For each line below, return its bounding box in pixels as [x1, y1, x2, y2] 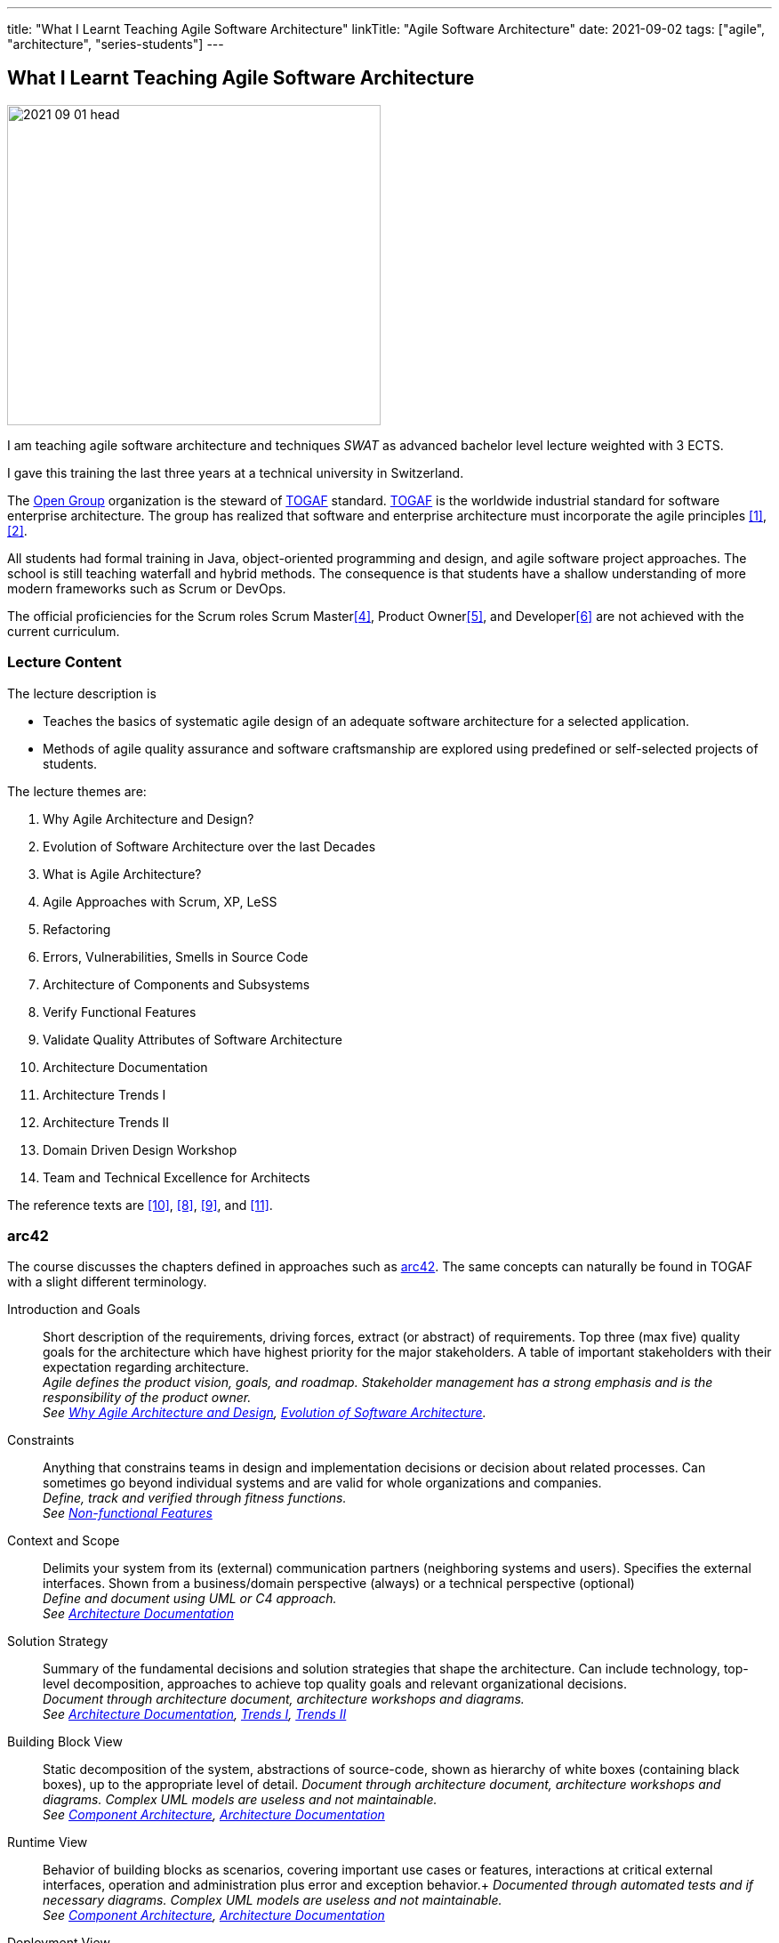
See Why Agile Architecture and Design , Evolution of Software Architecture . [43, 1405, 486, 1421]
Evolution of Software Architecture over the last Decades [43, 838, 376, 854]
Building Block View [7, 1734, 123, 1750]
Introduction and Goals [7, 1302, 141, 1318]
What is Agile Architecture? [43, 866, 202, 882]
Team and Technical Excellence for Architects [43, 1169, 310, 1185]
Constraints [7, 1432, 75, 1448]
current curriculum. [7, 623, 120, 639]
